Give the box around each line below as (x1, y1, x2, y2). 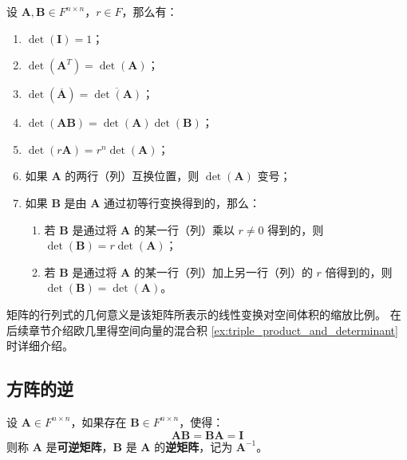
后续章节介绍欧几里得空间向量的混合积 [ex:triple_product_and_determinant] (6, 321, 398, 338)
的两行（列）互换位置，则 (65, 167, 200, 184)
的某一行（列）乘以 (133, 221, 235, 238)
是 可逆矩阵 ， (45, 438, 113, 454)
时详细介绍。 (6, 337, 73, 354)
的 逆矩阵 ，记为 (154, 438, 233, 454)
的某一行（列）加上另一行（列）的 (133, 263, 313, 280)
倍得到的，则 (325, 263, 393, 280)
